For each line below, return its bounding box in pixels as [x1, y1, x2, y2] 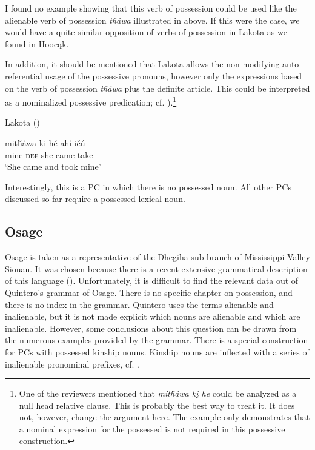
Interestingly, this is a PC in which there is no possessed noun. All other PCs [5, 180, 291, 193]
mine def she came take [5, 148, 93, 161]
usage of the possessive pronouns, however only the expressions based [45, 69, 302, 82]
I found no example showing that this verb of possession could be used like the [5, 2, 297, 14]
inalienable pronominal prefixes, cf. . [5, 357, 139, 370]
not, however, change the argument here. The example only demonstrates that [19, 411, 310, 423]
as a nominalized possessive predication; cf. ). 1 [5, 94, 177, 108]
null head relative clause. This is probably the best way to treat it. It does [19, 398, 295, 411]
